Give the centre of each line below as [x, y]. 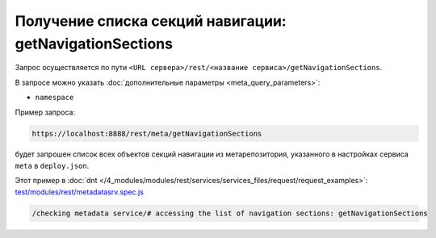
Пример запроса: [45, 112]
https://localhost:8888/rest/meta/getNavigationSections [147, 134]
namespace [55, 98]
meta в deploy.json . [52, 165]
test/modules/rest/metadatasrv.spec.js [80, 192]
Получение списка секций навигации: [151, 21]
